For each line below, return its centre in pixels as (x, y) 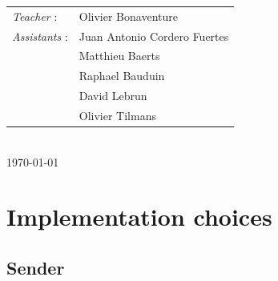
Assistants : (40, 36)
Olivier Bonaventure (128, 16)
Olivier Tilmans (117, 115)
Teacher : (35, 16)
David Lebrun (113, 96)
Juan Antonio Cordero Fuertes (154, 36)
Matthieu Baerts (119, 56)
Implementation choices (139, 217)
